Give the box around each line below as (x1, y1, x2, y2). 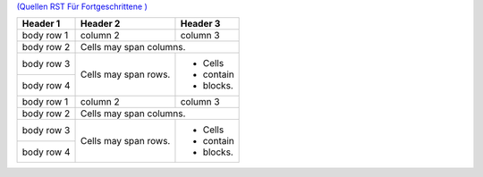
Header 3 (180, 18, 221, 30)
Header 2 (80, 18, 121, 30)
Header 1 (21, 18, 61, 30)
